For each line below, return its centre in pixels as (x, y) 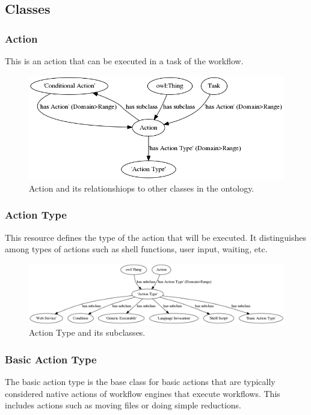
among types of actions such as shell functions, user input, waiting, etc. (136, 249)
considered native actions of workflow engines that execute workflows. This (143, 393)
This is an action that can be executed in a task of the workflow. (124, 61)
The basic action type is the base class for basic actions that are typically (140, 382)
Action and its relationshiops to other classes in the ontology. (142, 188)
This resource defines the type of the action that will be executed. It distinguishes (156, 237)
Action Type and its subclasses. (87, 332)
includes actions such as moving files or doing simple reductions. (123, 405)
